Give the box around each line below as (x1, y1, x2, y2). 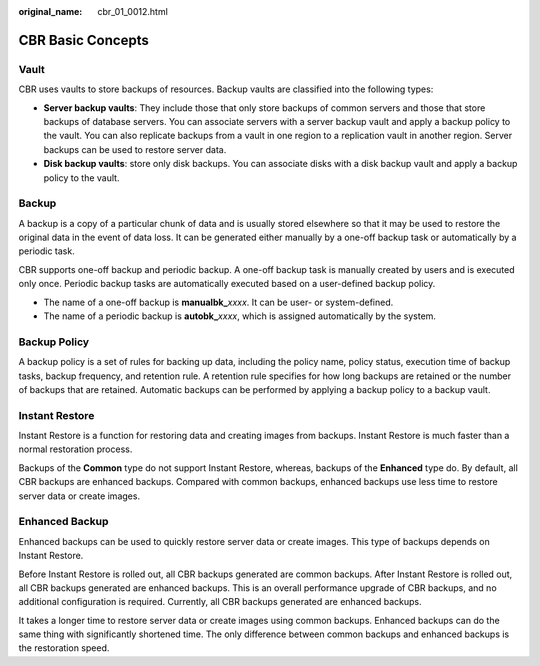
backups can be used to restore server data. (43, 143, 227, 155)
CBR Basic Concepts (18, 31, 149, 49)
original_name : (18, 6, 83, 17)
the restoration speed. (18, 642, 110, 654)
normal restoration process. (18, 443, 133, 455)
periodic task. (18, 245, 75, 257)
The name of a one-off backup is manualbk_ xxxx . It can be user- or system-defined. (43, 296, 394, 308)
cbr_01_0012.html (97, 6, 169, 17)
